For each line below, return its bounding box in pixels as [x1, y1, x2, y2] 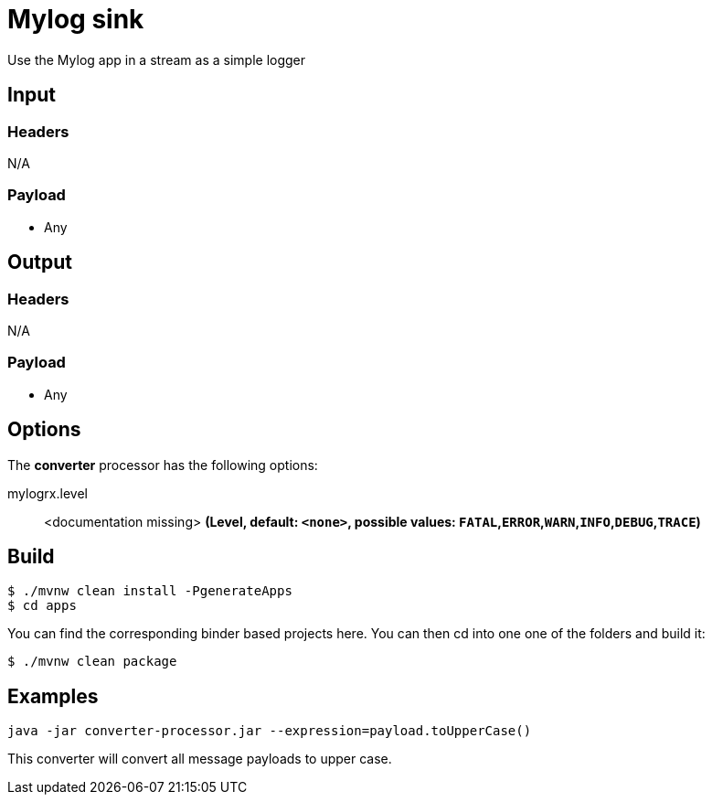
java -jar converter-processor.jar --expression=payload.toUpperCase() [7, 723, 532, 739]
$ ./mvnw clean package [7, 654, 177, 669]
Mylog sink [7, 4, 144, 35]
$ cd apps [7, 598, 77, 614]
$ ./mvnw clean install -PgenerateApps [7, 583, 292, 599]
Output [7, 251, 72, 274]
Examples [7, 684, 99, 708]
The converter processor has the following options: [7, 456, 318, 473]
